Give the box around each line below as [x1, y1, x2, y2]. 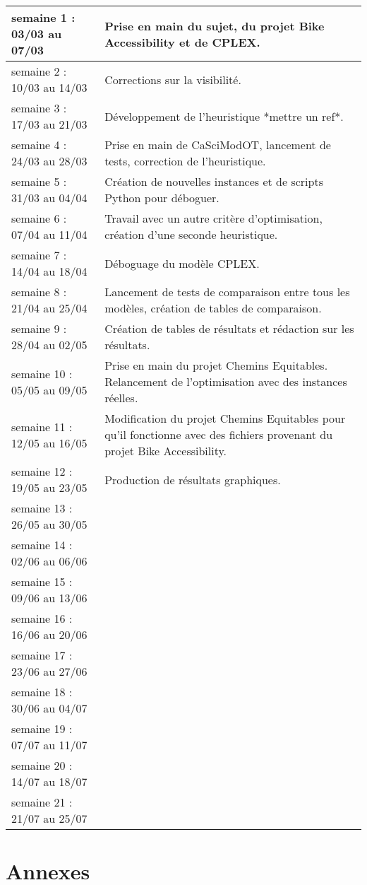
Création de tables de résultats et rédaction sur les [104, 320, 354, 336]
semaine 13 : [11, 500, 73, 516]
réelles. [104, 389, 138, 406]
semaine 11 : [11, 418, 73, 435]
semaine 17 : [11, 647, 73, 663]
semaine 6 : [11, 210, 67, 226]
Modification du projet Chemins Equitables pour [104, 410, 346, 426]
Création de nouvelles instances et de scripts [104, 173, 323, 189]
